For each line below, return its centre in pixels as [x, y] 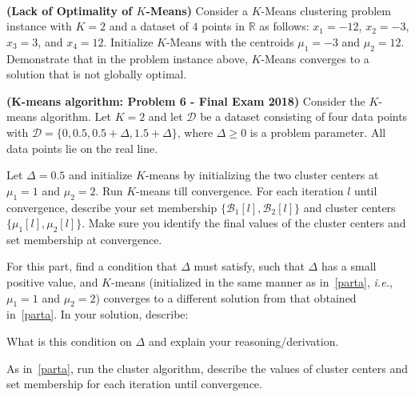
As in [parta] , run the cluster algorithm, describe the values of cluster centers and [207, 368]
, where [195, 132]
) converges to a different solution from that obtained [226, 297]
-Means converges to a [315, 58]
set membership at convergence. [84, 239]
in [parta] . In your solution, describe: [98, 314]
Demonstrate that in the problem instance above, [127, 58]
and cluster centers [349, 207]
